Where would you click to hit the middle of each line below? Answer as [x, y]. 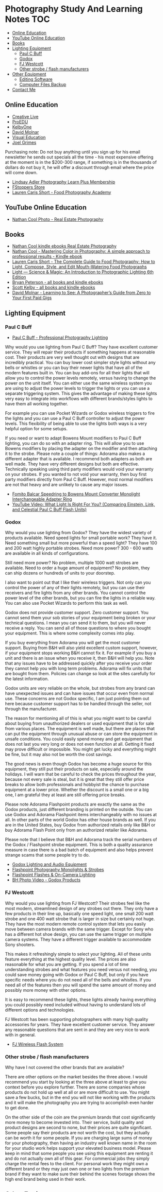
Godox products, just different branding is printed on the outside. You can [79, 809]
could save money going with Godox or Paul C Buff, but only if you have [77, 974]
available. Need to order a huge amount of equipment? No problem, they [77, 568]
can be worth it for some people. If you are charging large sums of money [79, 1138]
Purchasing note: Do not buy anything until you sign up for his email [73, 152]
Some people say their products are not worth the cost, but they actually [77, 1132]
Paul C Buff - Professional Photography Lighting [60, 338]
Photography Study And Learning [74, 9]
